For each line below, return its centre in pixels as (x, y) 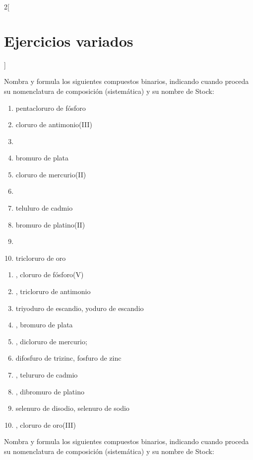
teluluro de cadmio (44, 208)
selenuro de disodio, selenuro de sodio (72, 408)
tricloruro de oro (41, 258)
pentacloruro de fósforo (51, 108)
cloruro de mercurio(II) (51, 174)
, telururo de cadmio (47, 375)
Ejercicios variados (69, 40)
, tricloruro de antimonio (53, 291)
